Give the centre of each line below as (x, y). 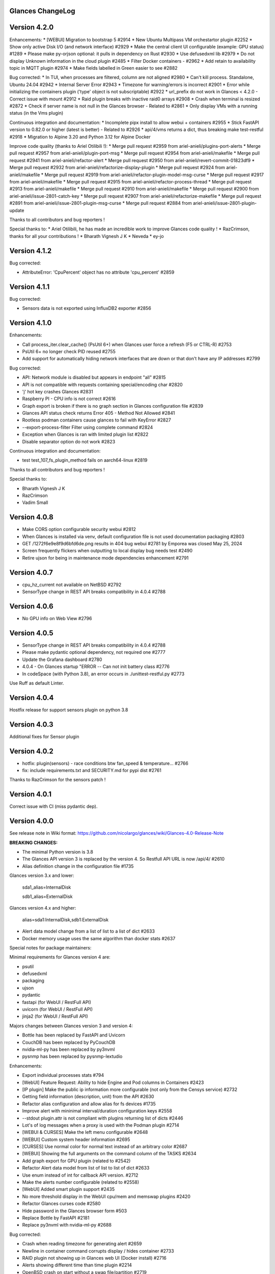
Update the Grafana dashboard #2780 (62, 659)
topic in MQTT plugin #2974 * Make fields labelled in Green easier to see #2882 (93, 68)
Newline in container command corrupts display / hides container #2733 (98, 1251)
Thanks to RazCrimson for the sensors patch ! (58, 780)
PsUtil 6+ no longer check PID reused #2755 (69, 351)
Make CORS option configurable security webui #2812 (79, 529)
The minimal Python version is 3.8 (58, 852)
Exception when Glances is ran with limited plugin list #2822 (85, 434)
